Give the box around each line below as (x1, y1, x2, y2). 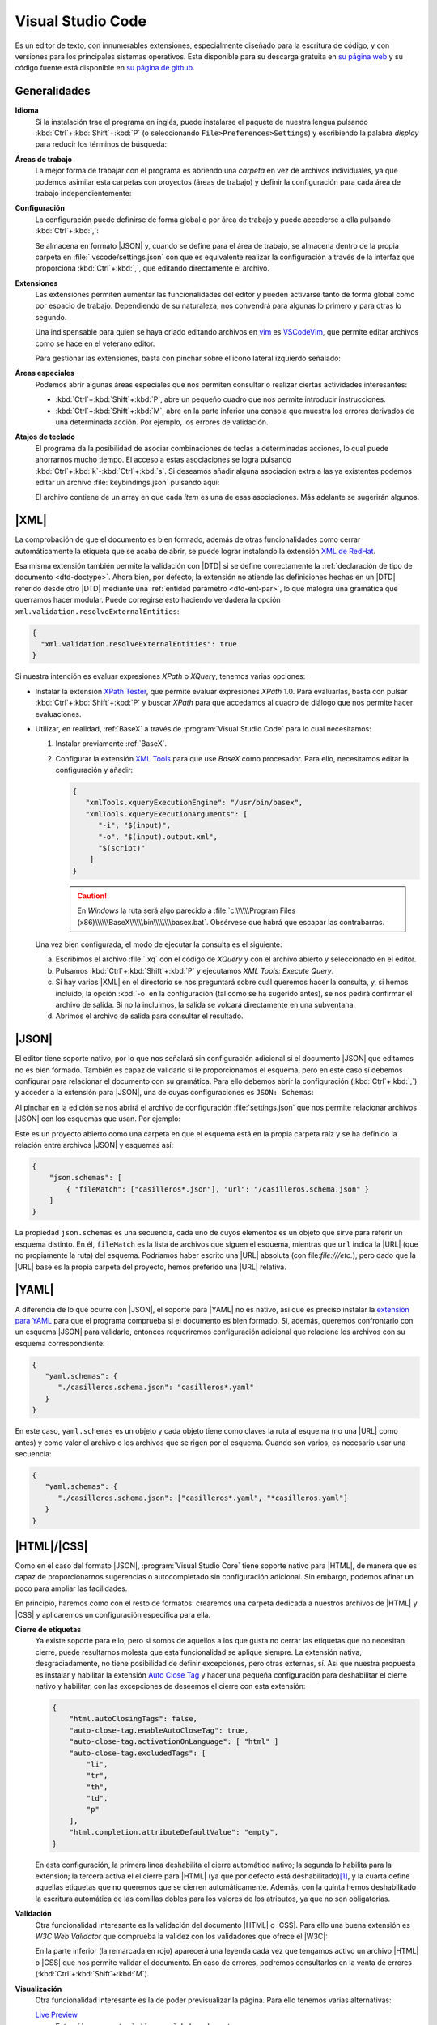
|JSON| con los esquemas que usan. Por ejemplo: (15, 1114, 181, 1123)
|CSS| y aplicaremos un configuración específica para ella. (15, 1609, 211, 1619)
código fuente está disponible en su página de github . (15, 63, 195, 73)
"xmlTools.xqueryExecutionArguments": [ (85, 809, 248, 818)
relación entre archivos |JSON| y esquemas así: (15, 1140, 174, 1149)
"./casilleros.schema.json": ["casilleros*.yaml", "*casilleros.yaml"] (57, 1493, 348, 1503)
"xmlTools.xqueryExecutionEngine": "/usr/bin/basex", (85, 798, 303, 808)
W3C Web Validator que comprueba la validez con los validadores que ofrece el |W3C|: (35, 1931, 328, 1941)
